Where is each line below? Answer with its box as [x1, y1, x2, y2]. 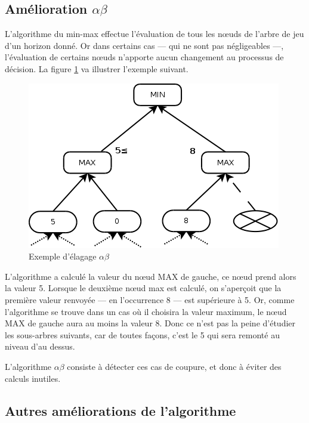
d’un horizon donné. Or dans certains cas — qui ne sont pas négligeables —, [5, 39, 284, 51]
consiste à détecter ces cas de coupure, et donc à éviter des [67, 360, 282, 372]
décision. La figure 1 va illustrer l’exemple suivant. [5, 62, 189, 75]
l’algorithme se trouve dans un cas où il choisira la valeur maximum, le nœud [5, 305, 287, 317]
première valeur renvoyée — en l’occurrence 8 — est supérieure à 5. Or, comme [5, 293, 295, 305]
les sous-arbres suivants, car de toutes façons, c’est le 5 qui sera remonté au [5, 328, 280, 341]
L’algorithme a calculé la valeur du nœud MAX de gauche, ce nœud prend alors [5, 270, 296, 282]
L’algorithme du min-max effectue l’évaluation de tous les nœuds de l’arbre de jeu [5, 27, 304, 40]
